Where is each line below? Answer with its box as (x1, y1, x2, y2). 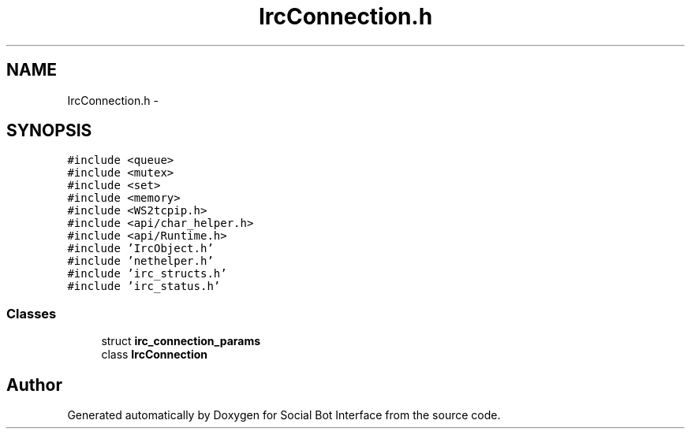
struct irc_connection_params (101, 334, 261, 348)
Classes (6, 305, 57, 322)
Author (6, 374, 62, 395)
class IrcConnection (101, 348, 208, 362)
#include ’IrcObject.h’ (67, 242, 214, 255)
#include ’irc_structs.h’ (67, 267, 227, 281)
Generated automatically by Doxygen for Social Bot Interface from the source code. (67, 408, 501, 422)
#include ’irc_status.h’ (67, 280, 221, 293)
